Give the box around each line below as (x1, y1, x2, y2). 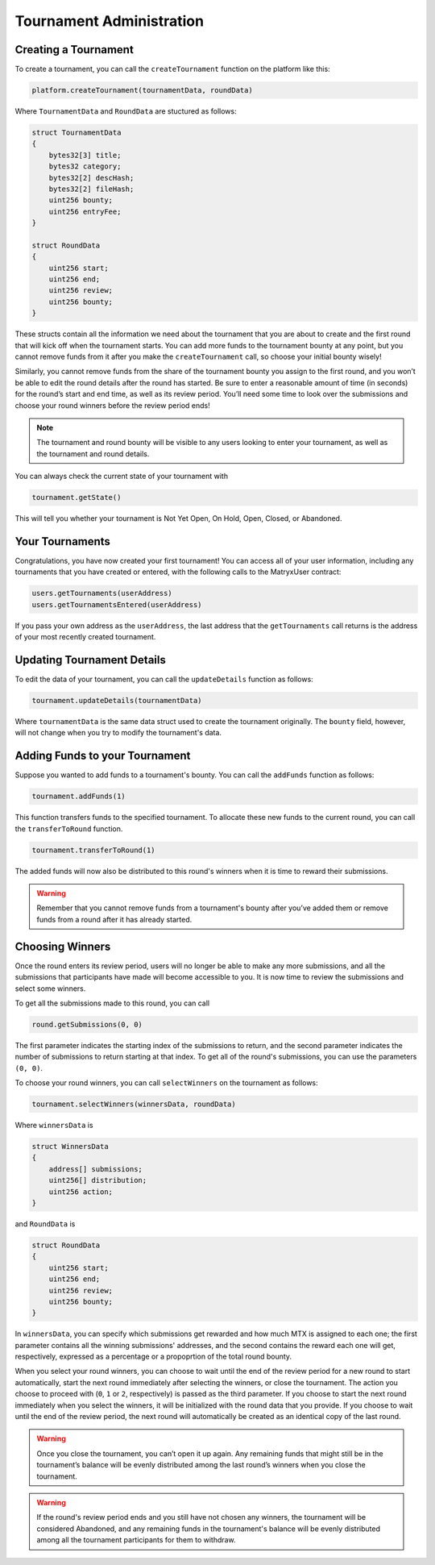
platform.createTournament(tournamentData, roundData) (31, 85, 253, 95)
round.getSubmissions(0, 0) (31, 1020, 143, 1029)
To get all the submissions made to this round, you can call (14, 998, 209, 1008)
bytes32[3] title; (48, 150, 122, 160)
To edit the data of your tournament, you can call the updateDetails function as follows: (14, 674, 313, 685)
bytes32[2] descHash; (48, 173, 135, 182)
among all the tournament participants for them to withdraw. (36, 1535, 237, 1545)
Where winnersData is (14, 1121, 93, 1130)
